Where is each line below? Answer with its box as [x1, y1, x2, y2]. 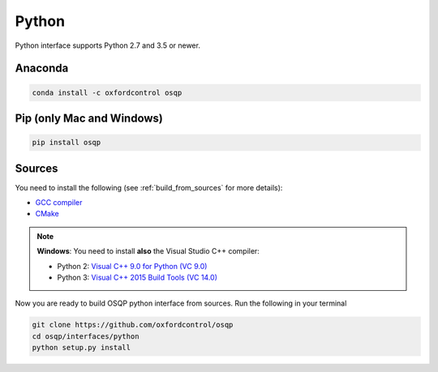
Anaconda [15, 62, 69, 75]
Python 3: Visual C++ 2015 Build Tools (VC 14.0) [57, 272, 218, 282]
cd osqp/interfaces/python [32, 331, 140, 340]
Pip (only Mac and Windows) [15, 111, 164, 125]
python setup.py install [32, 343, 131, 353]
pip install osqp [32, 138, 101, 148]
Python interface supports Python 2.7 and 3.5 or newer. [15, 41, 200, 50]
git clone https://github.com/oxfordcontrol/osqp [32, 320, 234, 330]
